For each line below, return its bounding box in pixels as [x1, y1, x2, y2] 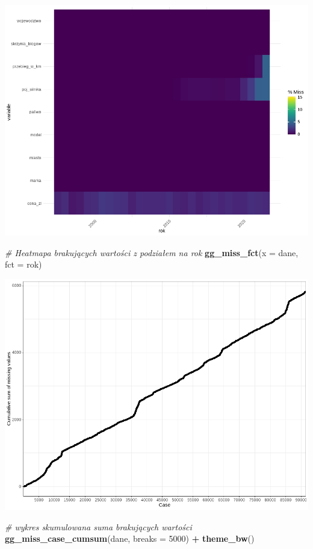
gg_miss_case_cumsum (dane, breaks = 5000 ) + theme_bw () [5, 532, 255, 545]
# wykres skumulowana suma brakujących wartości [5, 520, 192, 533]
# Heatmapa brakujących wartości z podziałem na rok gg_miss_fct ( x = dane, [5, 246, 299, 259]
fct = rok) [5, 258, 42, 271]
